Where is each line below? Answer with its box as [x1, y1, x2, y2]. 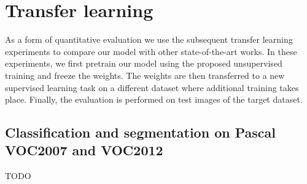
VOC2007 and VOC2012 [5, 141, 163, 160]
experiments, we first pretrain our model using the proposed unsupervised [5, 57, 282, 70]
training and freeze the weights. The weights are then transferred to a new [5, 68, 285, 81]
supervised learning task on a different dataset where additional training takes [5, 81, 299, 94]
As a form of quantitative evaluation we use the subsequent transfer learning [5, 33, 293, 46]
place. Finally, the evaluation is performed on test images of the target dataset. [5, 93, 303, 106]
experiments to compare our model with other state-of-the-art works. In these [5, 45, 297, 57]
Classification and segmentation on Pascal [5, 123, 276, 142]
